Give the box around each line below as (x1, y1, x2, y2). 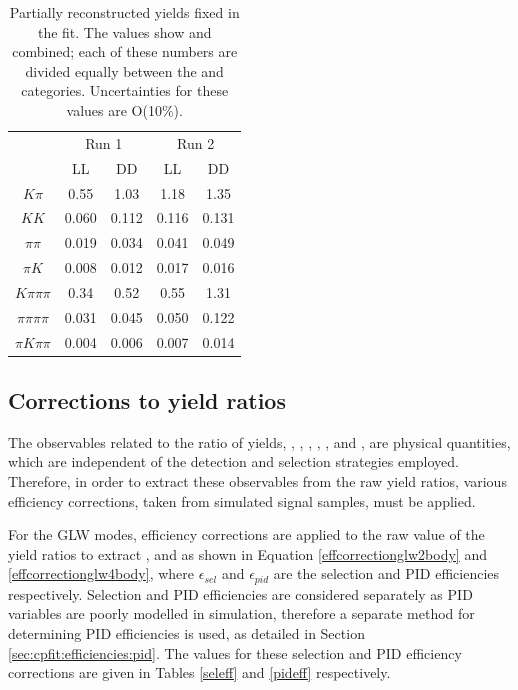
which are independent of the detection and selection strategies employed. (8, 451, 460, 472)
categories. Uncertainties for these (21, 80, 229, 101)
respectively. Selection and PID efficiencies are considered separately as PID (8, 583, 473, 604)
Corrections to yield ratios (8, 385, 286, 416)
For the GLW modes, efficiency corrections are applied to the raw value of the (8, 524, 485, 545)
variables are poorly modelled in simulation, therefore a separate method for (8, 603, 475, 624)
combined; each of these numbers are (12, 41, 238, 62)
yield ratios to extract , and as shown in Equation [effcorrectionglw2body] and (8, 543, 487, 564)
